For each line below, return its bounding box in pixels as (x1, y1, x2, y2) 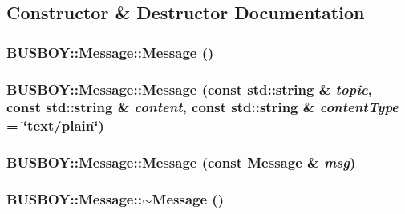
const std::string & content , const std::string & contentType (6, 97, 399, 117)
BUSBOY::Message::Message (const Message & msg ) (6, 152, 356, 172)
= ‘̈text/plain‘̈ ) (6, 115, 104, 135)
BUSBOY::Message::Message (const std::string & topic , (6, 79, 372, 99)
